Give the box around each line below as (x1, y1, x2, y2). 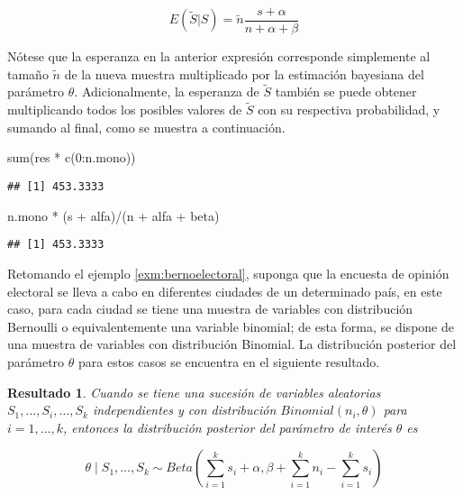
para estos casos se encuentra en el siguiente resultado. (77, 352, 380, 371)
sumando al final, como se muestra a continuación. (7, 117, 286, 136)
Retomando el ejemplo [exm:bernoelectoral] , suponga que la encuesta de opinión (7, 263, 449, 282)
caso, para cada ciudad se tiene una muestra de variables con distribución (7, 299, 413, 318)
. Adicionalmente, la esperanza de (74, 82, 259, 101)
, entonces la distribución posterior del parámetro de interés (62, 417, 392, 436)
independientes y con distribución (92, 400, 277, 419)
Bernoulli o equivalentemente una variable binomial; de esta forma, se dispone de (7, 316, 454, 335)
